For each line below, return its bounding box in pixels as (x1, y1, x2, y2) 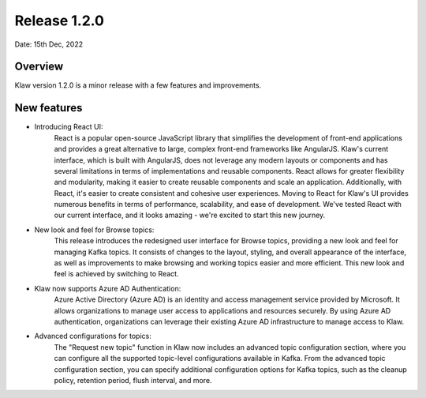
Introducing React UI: (34, 122, 103, 132)
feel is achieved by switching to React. (54, 269, 179, 279)
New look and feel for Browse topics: (34, 225, 155, 235)
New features (14, 101, 83, 115)
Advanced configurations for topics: (34, 332, 151, 341)
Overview (14, 60, 64, 73)
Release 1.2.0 (14, 12, 104, 29)
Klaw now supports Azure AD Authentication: (34, 283, 181, 293)
